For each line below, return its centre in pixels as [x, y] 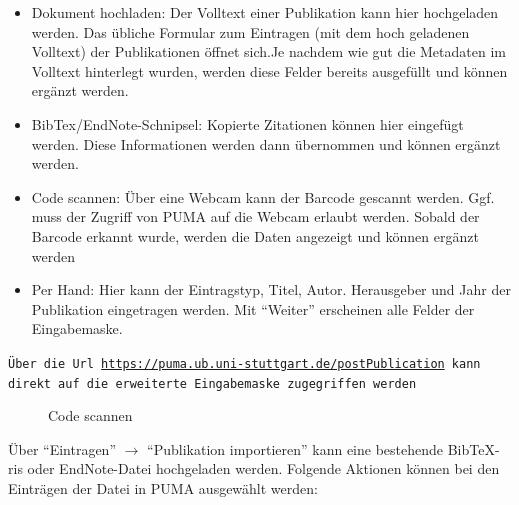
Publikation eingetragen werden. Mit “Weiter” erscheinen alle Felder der [253, 308]
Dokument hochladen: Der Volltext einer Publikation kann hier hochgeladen [265, 12]
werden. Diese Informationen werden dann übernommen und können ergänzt [266, 143]
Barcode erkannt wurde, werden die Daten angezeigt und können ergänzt [255, 235]
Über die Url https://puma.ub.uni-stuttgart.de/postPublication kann [244, 363]
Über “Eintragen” [62, 448]
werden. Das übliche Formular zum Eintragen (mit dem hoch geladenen [250, 31]
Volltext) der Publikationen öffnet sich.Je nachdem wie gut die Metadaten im [268, 51]
